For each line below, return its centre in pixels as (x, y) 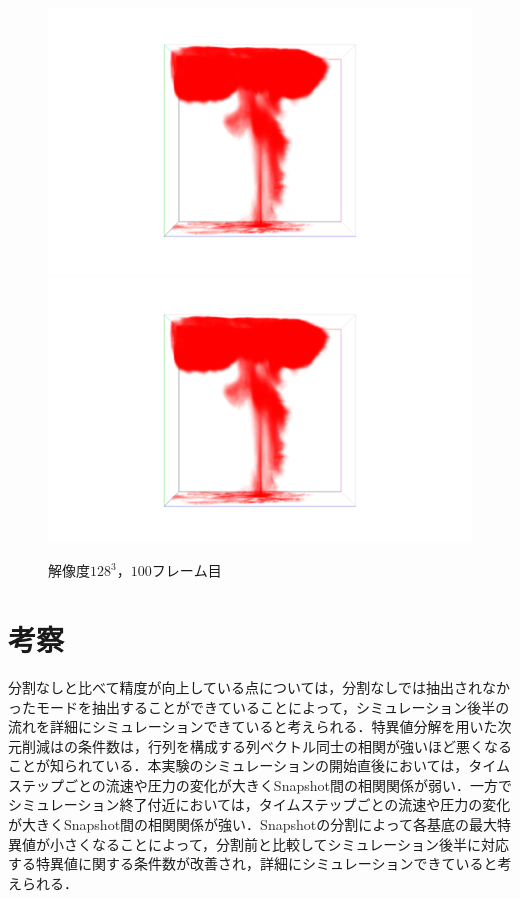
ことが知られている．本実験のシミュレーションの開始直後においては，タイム (259, 765)
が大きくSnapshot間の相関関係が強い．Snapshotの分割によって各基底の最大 (253, 824)
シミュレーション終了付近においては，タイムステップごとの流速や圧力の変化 (259, 804)
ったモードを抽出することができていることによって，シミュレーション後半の (259, 706)
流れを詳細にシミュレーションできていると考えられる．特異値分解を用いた (253, 726)
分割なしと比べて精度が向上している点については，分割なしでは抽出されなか (259, 686)
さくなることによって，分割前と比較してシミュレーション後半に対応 (286, 843)
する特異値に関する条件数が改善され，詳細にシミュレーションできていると (253, 863)
